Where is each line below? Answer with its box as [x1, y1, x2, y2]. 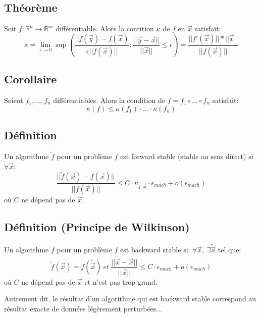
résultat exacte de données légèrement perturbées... [4, 303, 163, 313]
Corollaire [4, 71, 57, 87]
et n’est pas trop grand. [84, 276, 158, 287]
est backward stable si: [120, 244, 190, 255]
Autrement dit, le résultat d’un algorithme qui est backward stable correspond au [4, 293, 256, 304]
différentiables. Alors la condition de [53, 94, 165, 105]
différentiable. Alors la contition [56, 23, 154, 34]
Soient [4, 94, 23, 105]
